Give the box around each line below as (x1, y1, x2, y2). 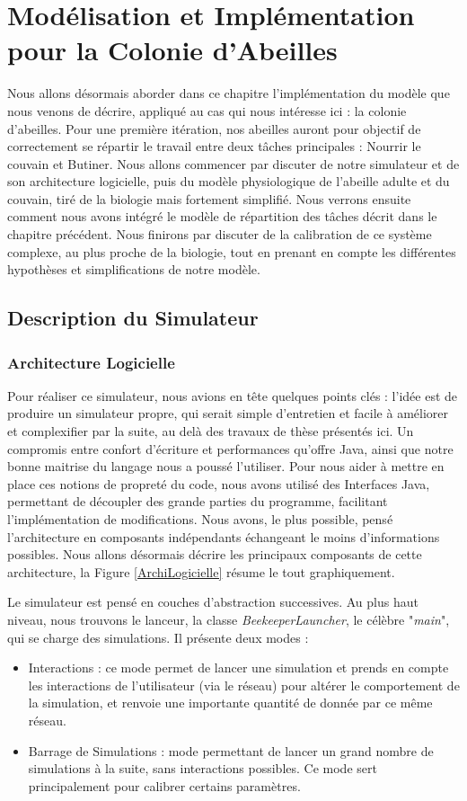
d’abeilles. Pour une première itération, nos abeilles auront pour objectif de (7, 119, 421, 138)
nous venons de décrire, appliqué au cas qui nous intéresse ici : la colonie (7, 101, 407, 120)
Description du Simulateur (7, 304, 259, 332)
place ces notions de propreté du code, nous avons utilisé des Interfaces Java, (7, 474, 430, 493)
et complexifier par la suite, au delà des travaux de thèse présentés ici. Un (7, 422, 414, 441)
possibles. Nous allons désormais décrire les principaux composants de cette (7, 545, 422, 564)
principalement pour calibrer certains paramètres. (28, 776, 301, 795)
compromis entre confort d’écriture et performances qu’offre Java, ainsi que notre (7, 439, 454, 458)
